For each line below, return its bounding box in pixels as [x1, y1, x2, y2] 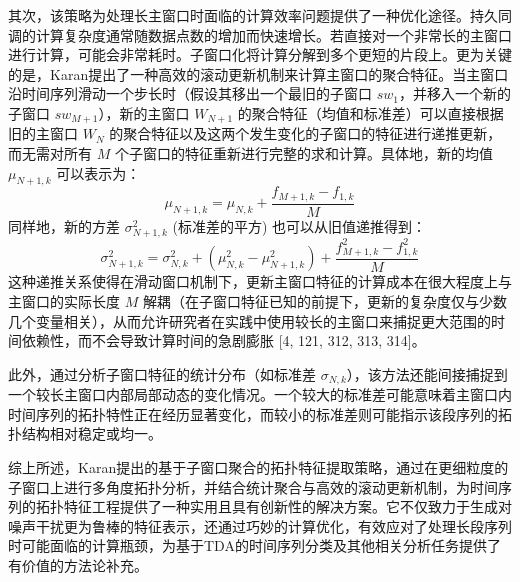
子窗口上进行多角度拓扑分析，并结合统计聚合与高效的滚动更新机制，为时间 [8, 476, 498, 497]
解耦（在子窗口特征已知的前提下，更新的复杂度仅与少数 [142, 291, 507, 312]
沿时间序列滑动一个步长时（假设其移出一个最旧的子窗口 [8, 83, 372, 104]
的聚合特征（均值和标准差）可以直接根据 [237, 102, 504, 123]
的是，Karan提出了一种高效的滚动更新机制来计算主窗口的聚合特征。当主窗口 [8, 63, 509, 84]
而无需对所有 [8, 143, 92, 164]
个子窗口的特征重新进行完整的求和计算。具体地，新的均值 [114, 143, 493, 164]
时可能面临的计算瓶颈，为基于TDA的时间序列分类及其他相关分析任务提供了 [8, 535, 501, 556]
